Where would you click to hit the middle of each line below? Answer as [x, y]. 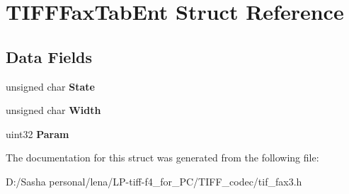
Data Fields [49, 56]
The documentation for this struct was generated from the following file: [162, 158]
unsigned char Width [53, 110]
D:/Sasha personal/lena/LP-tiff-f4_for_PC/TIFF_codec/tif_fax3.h [154, 181]
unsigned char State [50, 86]
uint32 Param [38, 133]
